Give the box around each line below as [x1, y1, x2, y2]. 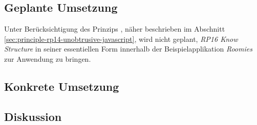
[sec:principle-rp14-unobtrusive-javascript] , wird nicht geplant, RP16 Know [4, 33, 238, 44]
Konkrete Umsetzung [4, 78, 119, 94]
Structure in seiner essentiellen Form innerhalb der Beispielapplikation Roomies [4, 43, 252, 54]
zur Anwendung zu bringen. [4, 53, 91, 64]
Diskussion [4, 108, 62, 124]
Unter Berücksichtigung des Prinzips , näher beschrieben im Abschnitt [4, 23, 225, 34]
